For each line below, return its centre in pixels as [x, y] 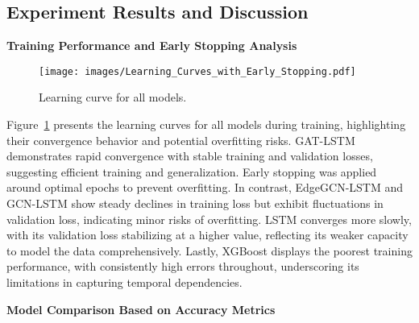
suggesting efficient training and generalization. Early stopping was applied [192, 171]
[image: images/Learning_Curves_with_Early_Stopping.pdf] [197, 71]
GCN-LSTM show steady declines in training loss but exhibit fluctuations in [195, 203]
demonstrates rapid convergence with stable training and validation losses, [190, 156]
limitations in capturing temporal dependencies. [124, 282]
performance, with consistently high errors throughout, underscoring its [183, 266]
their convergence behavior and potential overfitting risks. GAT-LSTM [181, 140]
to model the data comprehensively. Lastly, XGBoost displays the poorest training [209, 250]
